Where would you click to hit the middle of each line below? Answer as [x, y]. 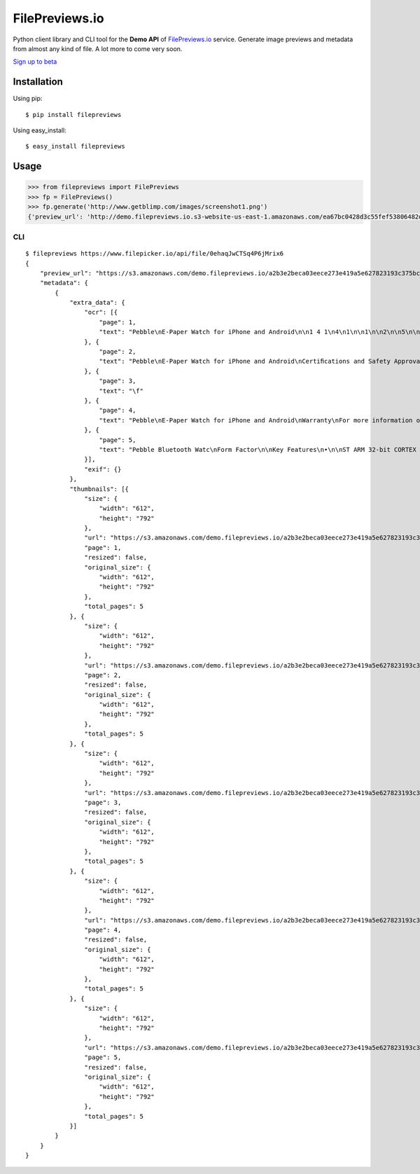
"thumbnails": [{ [99, 489]
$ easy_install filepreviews [75, 146]
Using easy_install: [40, 130]
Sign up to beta [35, 62]
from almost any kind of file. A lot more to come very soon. [98, 48]
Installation [38, 82]
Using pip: [28, 99]
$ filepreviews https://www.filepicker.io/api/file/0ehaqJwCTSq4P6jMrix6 [155, 254]
